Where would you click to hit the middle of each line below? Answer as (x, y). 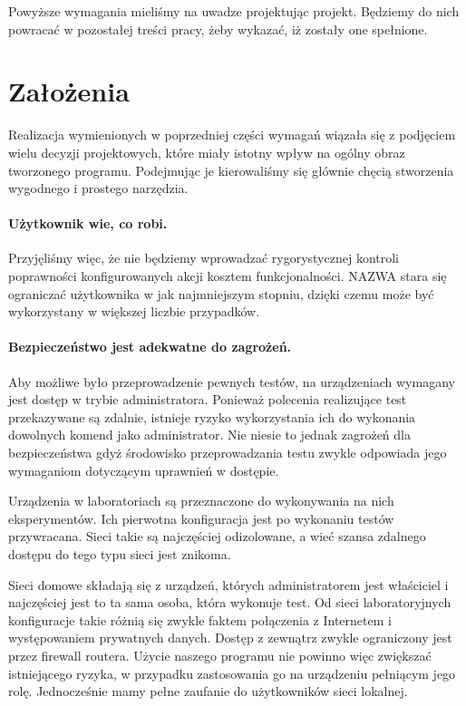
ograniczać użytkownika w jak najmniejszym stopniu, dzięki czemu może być (221, 293)
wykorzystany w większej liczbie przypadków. (134, 311)
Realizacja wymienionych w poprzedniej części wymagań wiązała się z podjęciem (232, 135)
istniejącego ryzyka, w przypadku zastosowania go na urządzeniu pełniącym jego (232, 673)
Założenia (69, 91)
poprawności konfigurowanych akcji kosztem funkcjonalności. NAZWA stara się (228, 276)
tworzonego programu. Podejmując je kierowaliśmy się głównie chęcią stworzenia (231, 170)
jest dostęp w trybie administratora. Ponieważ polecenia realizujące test (208, 399)
